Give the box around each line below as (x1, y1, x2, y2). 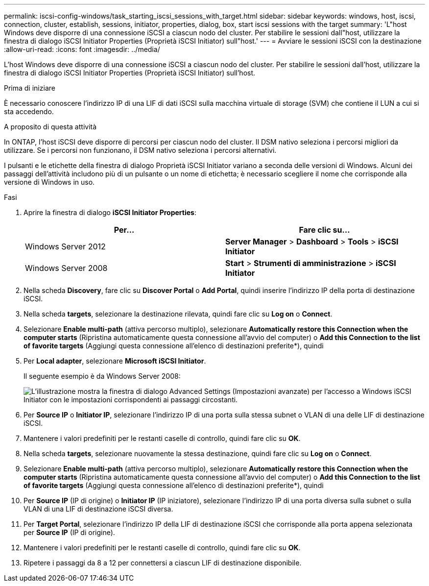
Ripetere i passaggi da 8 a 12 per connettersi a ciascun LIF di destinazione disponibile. (24, 559, 302, 567)
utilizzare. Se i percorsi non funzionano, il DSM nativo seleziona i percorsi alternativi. (4, 146, 277, 154)
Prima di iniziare (4, 84, 55, 92)
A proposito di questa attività (4, 122, 97, 131)
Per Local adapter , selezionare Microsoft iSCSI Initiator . (24, 357, 206, 365)
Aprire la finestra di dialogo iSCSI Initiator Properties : (24, 208, 196, 217)
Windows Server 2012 (25, 242, 106, 251)
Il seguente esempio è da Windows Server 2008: (24, 372, 181, 380)
